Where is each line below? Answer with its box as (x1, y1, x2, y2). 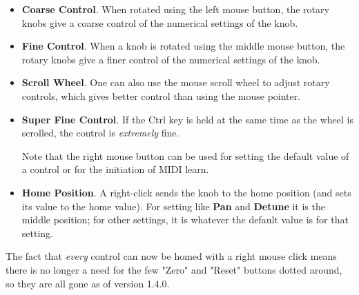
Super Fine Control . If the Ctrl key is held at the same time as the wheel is (21, 112, 354, 126)
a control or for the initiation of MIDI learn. (21, 162, 209, 176)
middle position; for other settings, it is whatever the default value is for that (21, 212, 349, 227)
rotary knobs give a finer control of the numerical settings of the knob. (21, 52, 320, 66)
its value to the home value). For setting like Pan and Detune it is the (21, 199, 325, 213)
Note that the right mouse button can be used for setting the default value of (21, 148, 349, 163)
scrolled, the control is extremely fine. (21, 125, 179, 140)
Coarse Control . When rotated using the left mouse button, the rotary (21, 2, 329, 16)
